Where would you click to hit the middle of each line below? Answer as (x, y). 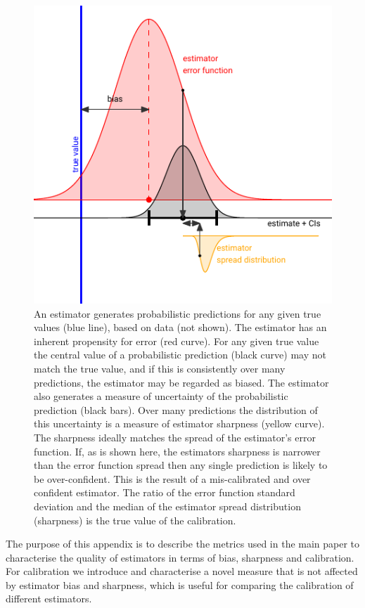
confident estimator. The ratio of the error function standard (165, 492)
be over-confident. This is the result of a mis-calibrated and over (172, 478)
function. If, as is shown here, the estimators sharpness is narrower (177, 451)
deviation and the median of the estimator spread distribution (167, 506)
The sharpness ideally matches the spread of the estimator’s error (175, 437)
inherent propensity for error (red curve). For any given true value (177, 341)
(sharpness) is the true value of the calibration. (135, 520)
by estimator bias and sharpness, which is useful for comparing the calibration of (180, 584)
